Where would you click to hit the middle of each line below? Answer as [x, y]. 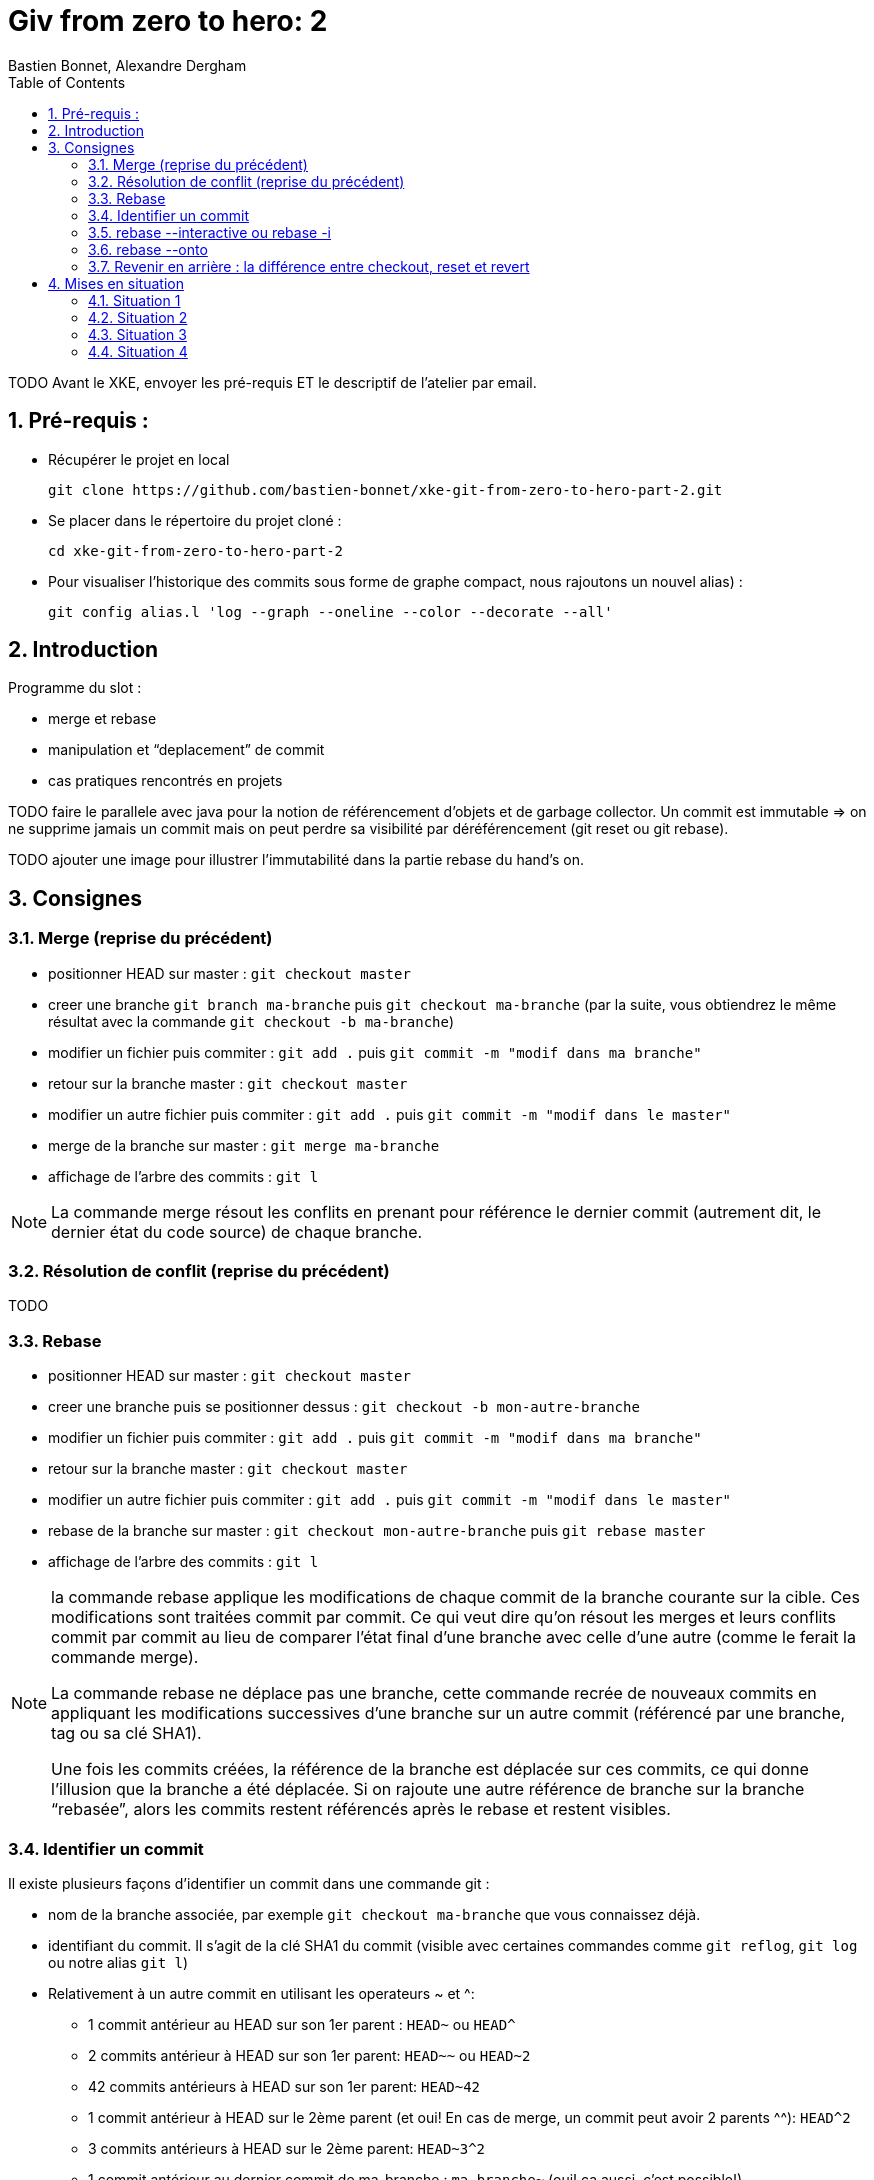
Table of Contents [67, 82]
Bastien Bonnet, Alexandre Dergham [127, 65]
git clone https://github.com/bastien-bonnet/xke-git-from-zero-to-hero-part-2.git [385, 489]
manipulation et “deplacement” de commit [186, 750]
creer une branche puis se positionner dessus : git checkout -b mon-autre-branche [344, 1407]
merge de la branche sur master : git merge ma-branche [244, 1145]
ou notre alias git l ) [118, 1962]
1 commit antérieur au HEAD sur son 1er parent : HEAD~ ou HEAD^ [302, 2024]
